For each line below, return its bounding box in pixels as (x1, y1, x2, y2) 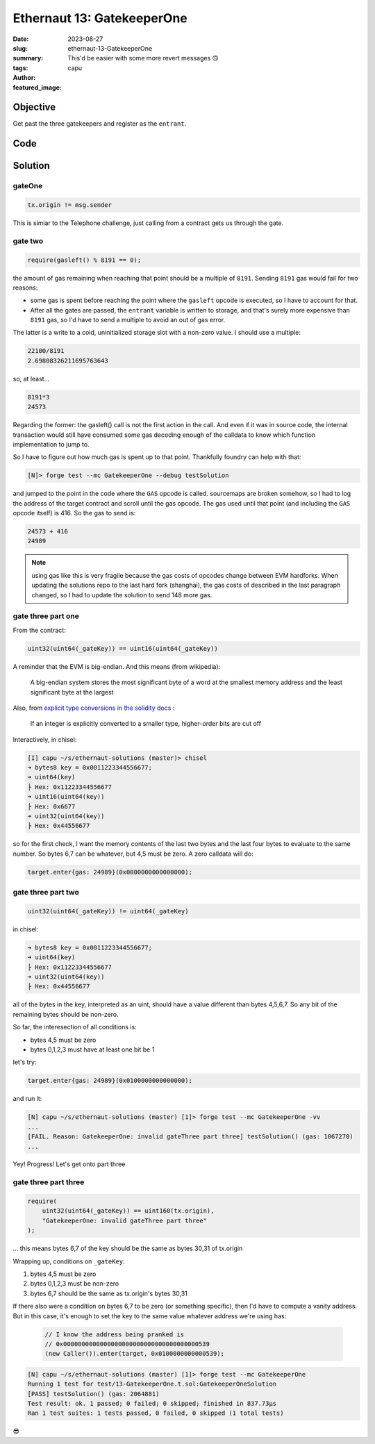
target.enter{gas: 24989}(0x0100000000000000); (27, 1077, 192, 1085)
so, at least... (12, 374, 50, 383)
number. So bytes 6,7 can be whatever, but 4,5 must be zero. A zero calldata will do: (12, 849, 253, 858)
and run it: (12, 1095, 42, 1103)
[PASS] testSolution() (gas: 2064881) (27, 1390, 160, 1397)
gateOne (12, 181, 43, 191)
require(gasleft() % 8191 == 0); (27, 256, 142, 264)
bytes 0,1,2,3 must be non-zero (30, 1279, 119, 1288)
